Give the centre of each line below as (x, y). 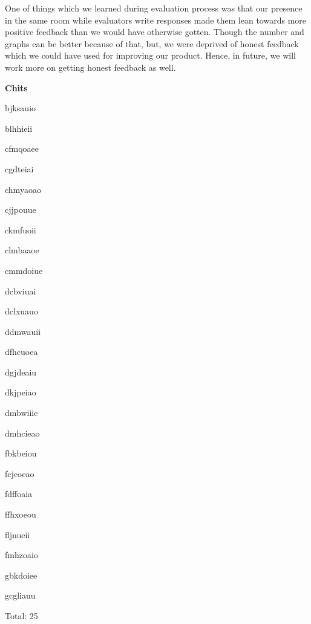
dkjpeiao (21, 392)
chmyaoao (23, 189)
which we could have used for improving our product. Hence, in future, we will (150, 55)
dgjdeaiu (21, 372)
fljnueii (18, 534)
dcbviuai (21, 291)
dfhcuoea (21, 352)
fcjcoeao (20, 473)
